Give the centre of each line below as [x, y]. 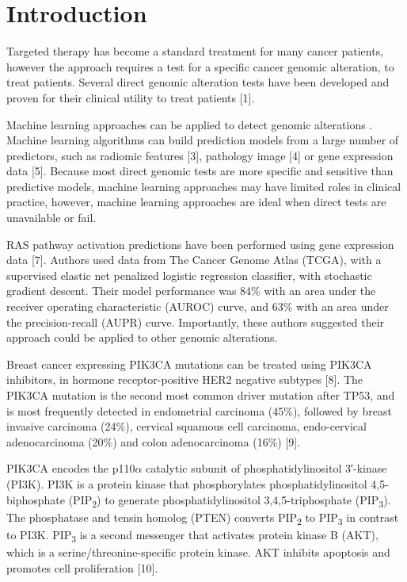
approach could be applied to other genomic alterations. [142, 337]
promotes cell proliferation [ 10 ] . [82, 567]
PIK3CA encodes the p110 [71, 468]
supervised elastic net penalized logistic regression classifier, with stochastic [189, 275]
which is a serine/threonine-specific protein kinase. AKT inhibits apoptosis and [198, 551]
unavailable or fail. [51, 218]
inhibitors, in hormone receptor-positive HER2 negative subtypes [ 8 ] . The [185, 379]
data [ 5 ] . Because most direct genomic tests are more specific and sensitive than [200, 171]
